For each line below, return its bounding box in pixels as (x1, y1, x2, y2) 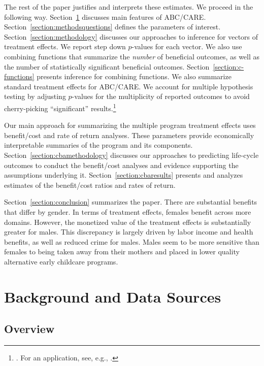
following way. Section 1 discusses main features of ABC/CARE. (4, 11, 206, 22)
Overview (4, 321, 55, 337)
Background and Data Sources (4, 286, 221, 307)
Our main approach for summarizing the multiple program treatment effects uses (4, 120, 256, 130)
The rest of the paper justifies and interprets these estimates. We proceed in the (4, 2, 253, 12)
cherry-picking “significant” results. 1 (4, 101, 116, 113)
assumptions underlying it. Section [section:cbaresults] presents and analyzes (4, 170, 243, 180)
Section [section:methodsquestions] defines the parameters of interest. (4, 21, 221, 32)
